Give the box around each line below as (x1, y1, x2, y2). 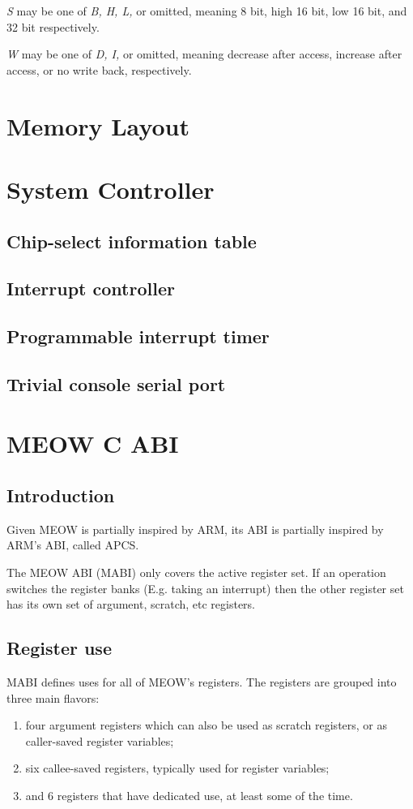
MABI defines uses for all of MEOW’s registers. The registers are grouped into (6, 673, 397, 690)
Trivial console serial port (6, 371, 226, 396)
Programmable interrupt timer (6, 324, 270, 349)
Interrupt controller (6, 276, 175, 301)
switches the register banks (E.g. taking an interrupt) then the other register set (6, 579, 404, 596)
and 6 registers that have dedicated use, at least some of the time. (25, 786, 353, 803)
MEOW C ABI (6, 427, 179, 460)
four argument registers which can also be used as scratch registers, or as (25, 716, 388, 734)
